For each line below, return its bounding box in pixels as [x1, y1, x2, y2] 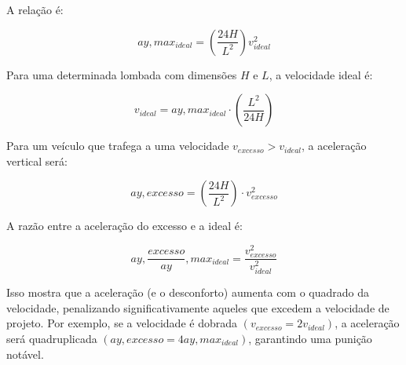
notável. [6, 345, 44, 362]
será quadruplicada [6, 330, 97, 346]
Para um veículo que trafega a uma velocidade [6, 137, 229, 154]
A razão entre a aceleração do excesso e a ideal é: [6, 217, 243, 234]
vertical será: [6, 152, 68, 169]
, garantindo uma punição [248, 330, 372, 346]
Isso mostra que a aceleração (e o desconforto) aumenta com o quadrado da [6, 284, 370, 301]
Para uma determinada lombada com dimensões [6, 66, 237, 82]
